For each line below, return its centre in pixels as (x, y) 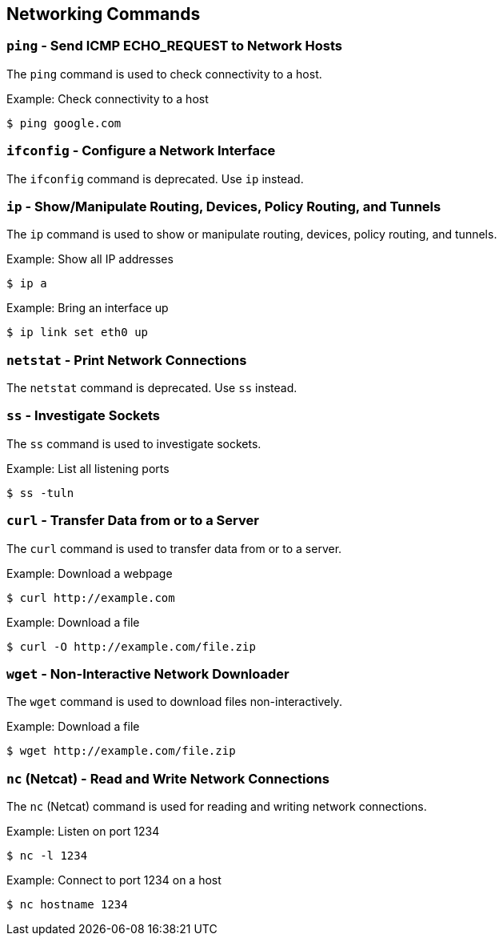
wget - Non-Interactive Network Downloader (148, 673)
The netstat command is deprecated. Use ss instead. (152, 388)
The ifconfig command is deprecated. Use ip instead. (155, 178)
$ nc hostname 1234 (67, 905)
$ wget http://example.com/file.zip (121, 751)
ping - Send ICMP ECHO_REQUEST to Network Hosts (175, 46)
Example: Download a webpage (90, 573)
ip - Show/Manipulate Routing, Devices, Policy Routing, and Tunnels (224, 206)
